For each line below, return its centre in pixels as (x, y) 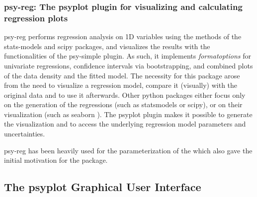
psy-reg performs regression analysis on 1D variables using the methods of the (123, 36)
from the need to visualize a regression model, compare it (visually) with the (121, 85)
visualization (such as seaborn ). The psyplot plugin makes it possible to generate (128, 114)
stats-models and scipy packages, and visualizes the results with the (107, 46)
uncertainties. (25, 134)
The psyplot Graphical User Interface (103, 187)
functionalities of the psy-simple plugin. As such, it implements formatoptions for (128, 56)
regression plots (36, 18)
